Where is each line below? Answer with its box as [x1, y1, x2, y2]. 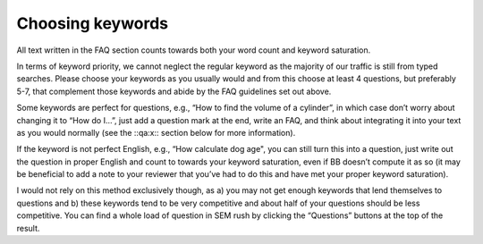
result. [16, 223, 40, 233]
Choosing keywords [16, 13, 169, 33]
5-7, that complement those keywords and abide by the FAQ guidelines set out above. [16, 86, 332, 97]
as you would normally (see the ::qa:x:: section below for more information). [16, 127, 296, 138]
